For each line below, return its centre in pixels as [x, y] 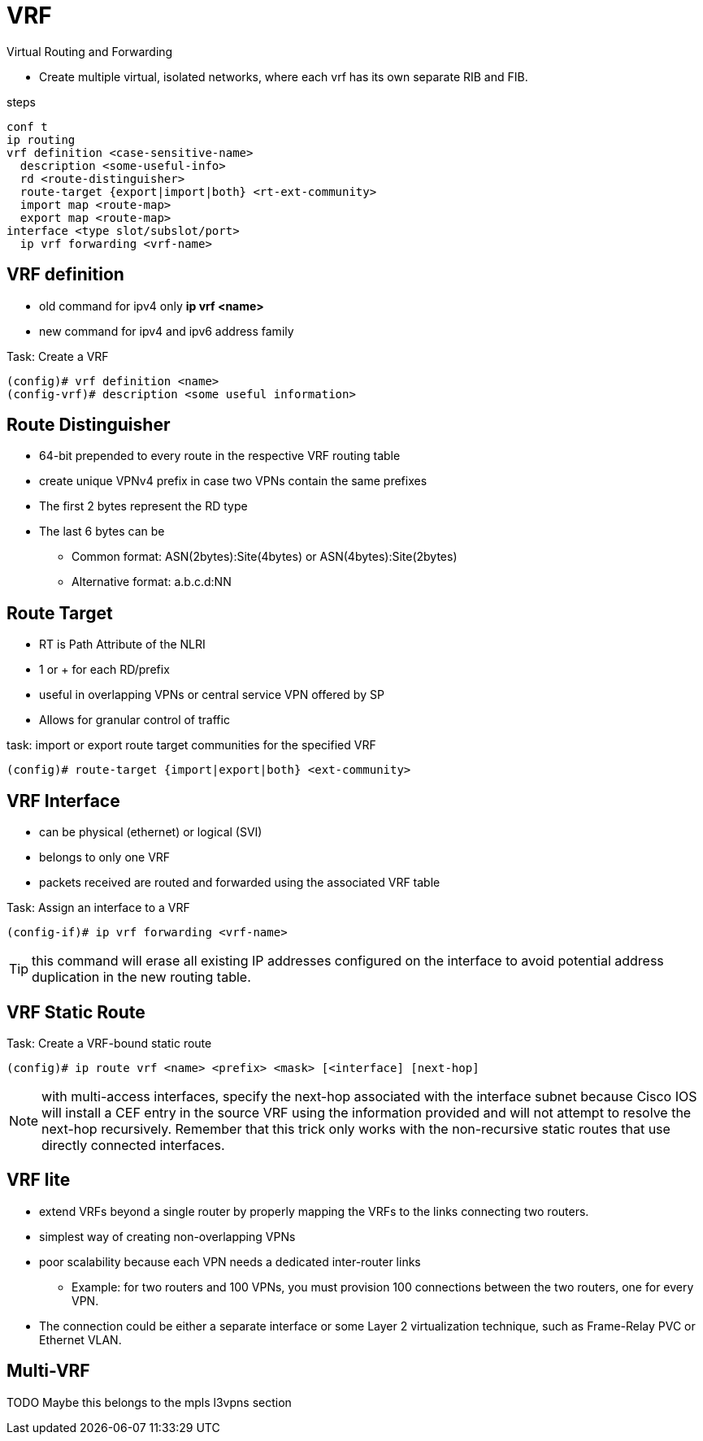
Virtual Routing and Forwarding [90, 51]
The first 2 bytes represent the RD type [143, 506]
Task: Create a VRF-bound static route [109, 1043]
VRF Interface [63, 801]
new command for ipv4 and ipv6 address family [167, 331]
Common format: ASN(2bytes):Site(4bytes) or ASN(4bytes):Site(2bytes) [265, 557]
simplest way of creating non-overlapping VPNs [167, 1236]
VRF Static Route [76, 1012]
